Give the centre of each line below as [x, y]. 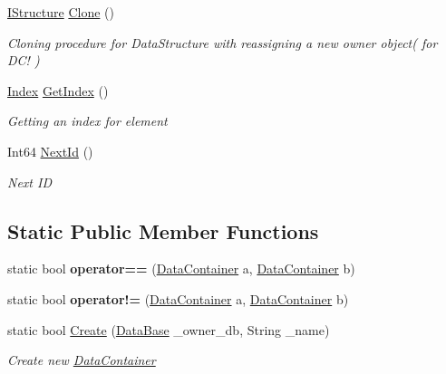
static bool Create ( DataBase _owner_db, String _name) [169, 329]
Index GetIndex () [58, 90]
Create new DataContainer [82, 360]
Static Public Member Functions [163, 230]
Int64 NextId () [50, 151]
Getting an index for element [87, 121]
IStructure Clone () [61, 12]
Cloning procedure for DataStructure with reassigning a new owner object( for [223, 42]
